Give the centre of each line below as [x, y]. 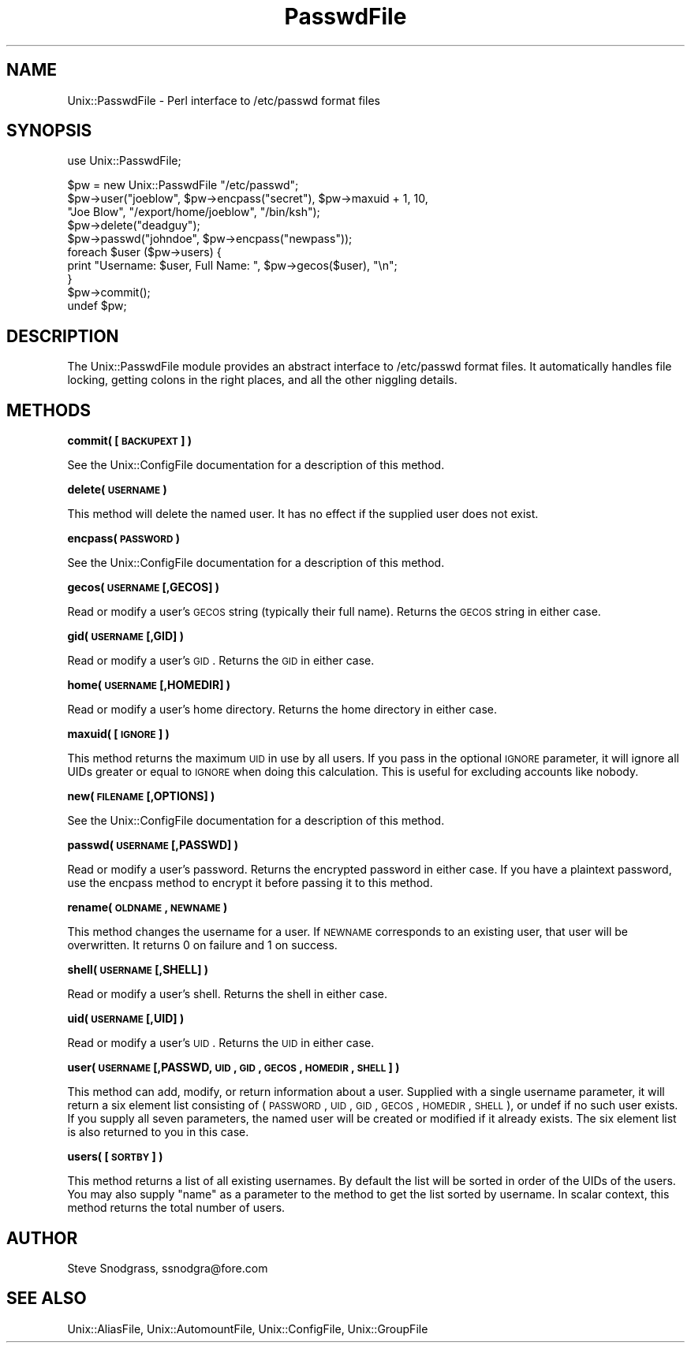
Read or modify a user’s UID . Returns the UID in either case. [221, 1043]
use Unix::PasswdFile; [124, 161]
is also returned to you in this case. [158, 1132]
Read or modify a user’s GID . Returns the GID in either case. [221, 661]
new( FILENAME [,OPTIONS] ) [141, 796]
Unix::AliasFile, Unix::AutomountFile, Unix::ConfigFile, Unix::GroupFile [248, 1329]
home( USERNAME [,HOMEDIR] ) [149, 685]
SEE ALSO [47, 1299]
